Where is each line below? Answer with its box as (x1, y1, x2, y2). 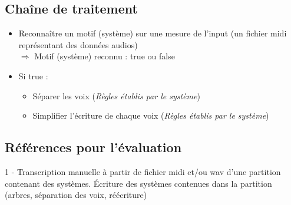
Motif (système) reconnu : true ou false (34, 50, 175, 62)
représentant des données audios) (18, 38, 138, 51)
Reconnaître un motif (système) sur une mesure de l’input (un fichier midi (18, 27, 287, 39)
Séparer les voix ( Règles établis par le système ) (32, 89, 200, 102)
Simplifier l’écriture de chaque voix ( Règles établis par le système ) (32, 109, 269, 122)
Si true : (18, 69, 48, 82)
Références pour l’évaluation (5, 138, 182, 156)
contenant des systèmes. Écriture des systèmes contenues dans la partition (5, 177, 272, 189)
